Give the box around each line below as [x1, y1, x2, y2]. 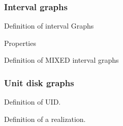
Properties [4, 37, 36, 48]
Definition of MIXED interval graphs [4, 55, 119, 65]
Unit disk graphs [4, 76, 74, 89]
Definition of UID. [4, 96, 61, 107]
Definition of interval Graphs [4, 20, 94, 31]
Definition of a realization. [4, 113, 86, 124]
